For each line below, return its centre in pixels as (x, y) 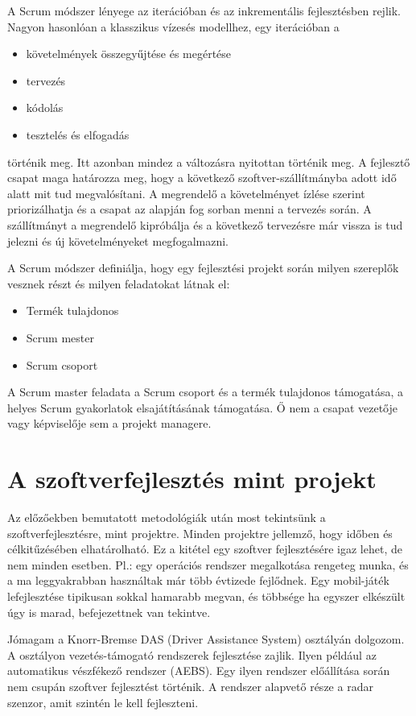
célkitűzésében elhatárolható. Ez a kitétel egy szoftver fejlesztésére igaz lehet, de (205, 549)
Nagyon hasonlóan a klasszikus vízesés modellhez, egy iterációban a (173, 26)
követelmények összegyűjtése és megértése (129, 54)
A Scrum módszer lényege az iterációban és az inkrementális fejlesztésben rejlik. (204, 10)
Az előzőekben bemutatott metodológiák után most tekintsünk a (167, 517)
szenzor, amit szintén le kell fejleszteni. (103, 702)
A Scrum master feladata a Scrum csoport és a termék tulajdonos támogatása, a (206, 392)
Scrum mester (60, 337)
